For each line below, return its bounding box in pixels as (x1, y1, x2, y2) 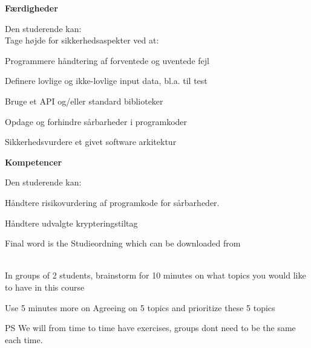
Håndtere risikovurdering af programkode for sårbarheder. (5, 196, 220, 208)
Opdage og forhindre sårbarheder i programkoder (5, 115, 188, 127)
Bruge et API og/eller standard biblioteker (5, 94, 163, 107)
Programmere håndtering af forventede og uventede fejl (5, 54, 209, 66)
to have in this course (5, 280, 85, 293)
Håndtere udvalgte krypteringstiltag (5, 216, 138, 229)
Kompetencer (5, 155, 62, 168)
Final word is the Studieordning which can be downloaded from (5, 237, 241, 250)
